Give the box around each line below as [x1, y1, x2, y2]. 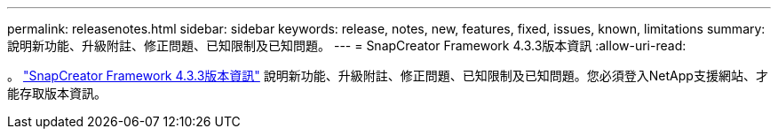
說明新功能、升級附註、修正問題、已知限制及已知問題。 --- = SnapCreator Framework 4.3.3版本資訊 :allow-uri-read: [7, 38, 687, 53]
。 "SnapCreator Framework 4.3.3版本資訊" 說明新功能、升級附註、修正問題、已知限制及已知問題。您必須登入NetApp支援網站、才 [7, 68, 768, 83]
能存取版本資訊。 [7, 86, 107, 101]
